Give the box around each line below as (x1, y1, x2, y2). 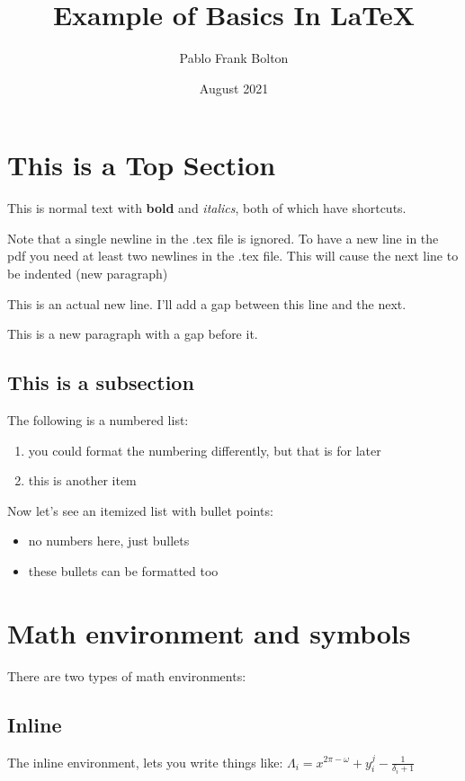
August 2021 (199, 78, 269, 97)
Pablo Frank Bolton (179, 49, 289, 67)
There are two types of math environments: (7, 666, 246, 685)
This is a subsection (7, 368, 194, 396)
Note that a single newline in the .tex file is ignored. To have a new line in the (7, 228, 439, 247)
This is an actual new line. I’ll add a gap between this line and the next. (7, 294, 407, 313)
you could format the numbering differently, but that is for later (28, 440, 381, 459)
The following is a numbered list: (7, 411, 189, 430)
